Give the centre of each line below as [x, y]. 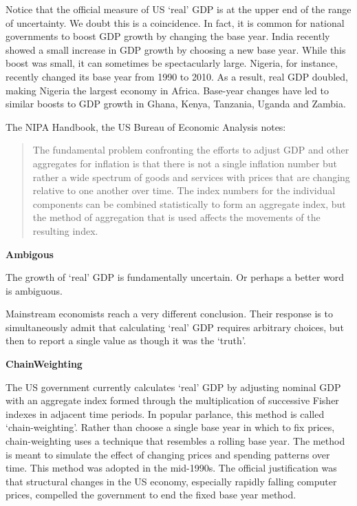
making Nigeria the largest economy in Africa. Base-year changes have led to [167, 90]
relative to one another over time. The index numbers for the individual [184, 190]
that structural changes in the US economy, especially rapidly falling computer [171, 481]
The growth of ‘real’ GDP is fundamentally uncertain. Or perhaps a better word [175, 277]
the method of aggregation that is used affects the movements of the [176, 217]
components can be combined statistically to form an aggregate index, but [189, 203]
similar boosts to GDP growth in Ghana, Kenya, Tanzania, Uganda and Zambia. [176, 104]
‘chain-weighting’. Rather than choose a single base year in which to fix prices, [170, 427]
